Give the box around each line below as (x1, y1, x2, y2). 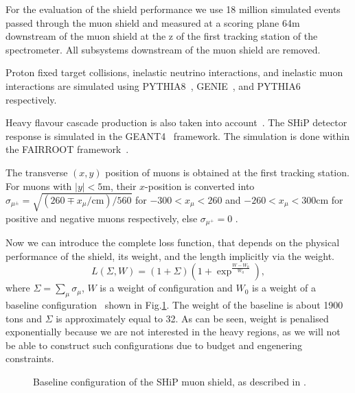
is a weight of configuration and (100, 281, 233, 295)
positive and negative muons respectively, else (5, 211, 198, 225)
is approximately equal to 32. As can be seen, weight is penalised (56, 311, 329, 325)
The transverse (5, 165, 68, 179)
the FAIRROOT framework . (5, 142, 129, 156)
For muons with (5, 178, 72, 193)
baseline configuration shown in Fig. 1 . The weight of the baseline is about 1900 (5, 298, 343, 312)
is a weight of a (252, 281, 317, 295)
